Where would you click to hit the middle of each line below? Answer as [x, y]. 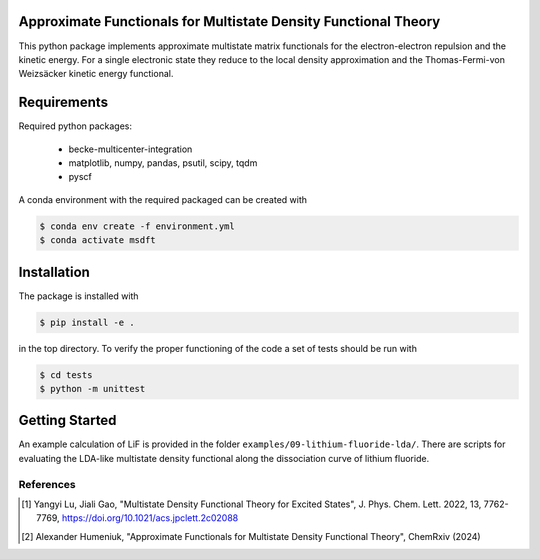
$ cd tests [66, 374]
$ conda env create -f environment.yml [137, 226]
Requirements [63, 102]
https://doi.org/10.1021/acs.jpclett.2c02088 [150, 518]
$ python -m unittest [92, 388]
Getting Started [67, 420]
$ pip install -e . [87, 322]
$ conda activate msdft [98, 240]
